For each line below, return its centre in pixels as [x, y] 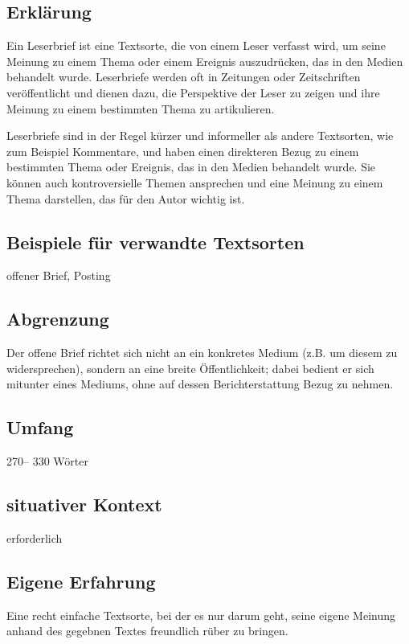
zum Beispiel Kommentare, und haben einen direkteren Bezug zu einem [183, 151]
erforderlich [35, 537]
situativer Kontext [84, 505]
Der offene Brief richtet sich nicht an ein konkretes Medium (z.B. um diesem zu [202, 353]
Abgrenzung [58, 319]
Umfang [40, 427]
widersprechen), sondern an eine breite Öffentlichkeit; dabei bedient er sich [190, 368]
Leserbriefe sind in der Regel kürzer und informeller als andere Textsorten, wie [200, 135]
